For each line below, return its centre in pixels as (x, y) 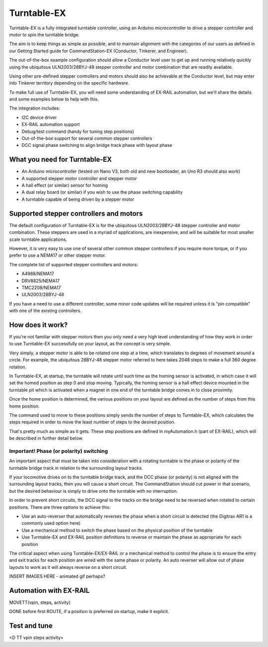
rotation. (18, 367)
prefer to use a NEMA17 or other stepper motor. (58, 255)
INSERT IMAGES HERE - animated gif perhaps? (57, 576)
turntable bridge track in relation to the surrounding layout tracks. (76, 468)
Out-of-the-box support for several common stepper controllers (87, 138)
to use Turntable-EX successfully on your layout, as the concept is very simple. (90, 344)
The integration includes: (35, 108)
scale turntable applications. (38, 239)
